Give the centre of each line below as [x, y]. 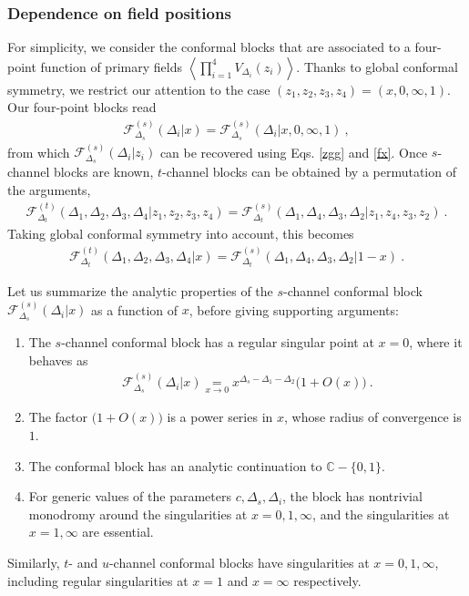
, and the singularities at [381, 514]
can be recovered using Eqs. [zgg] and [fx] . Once [294, 152]
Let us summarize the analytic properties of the [140, 290]
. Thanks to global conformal [377, 66]
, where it [436, 342]
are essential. [118, 532]
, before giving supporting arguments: [294, 309]
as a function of [135, 309]
